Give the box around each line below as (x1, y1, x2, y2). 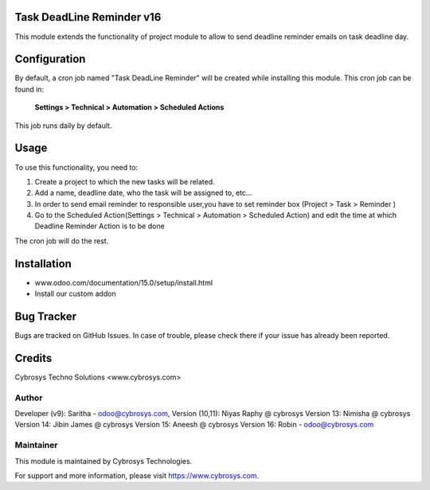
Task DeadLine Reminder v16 (14, 10, 162, 24)
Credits (14, 351, 53, 365)
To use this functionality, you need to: (14, 162, 139, 172)
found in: (14, 84, 44, 94)
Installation (14, 257, 72, 270)
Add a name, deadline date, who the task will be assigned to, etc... (34, 188, 252, 198)
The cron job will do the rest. (14, 235, 109, 246)
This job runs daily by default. (14, 120, 112, 130)
